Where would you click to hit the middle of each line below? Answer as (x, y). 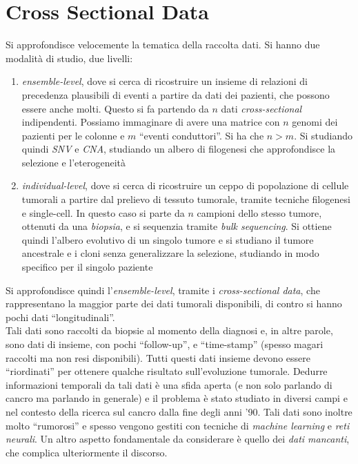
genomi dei (315, 122)
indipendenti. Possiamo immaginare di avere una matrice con (151, 122)
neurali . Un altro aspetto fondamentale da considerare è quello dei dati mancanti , (178, 439)
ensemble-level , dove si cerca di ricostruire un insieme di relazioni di (165, 81)
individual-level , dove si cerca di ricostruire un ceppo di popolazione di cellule (185, 185)
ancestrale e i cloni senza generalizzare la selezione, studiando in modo (170, 253)
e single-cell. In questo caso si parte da (103, 212)
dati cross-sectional (261, 108)
